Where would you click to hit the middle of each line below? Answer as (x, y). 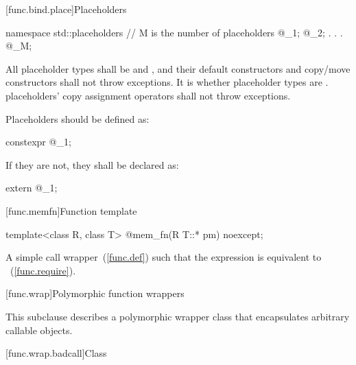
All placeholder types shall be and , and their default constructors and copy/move (178, 68)
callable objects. (39, 330)
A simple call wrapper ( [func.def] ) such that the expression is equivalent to (164, 257)
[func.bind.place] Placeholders (66, 9)
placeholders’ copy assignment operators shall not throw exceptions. (148, 95)
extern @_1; (32, 188)
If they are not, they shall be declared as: (92, 164)
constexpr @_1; (38, 142)
